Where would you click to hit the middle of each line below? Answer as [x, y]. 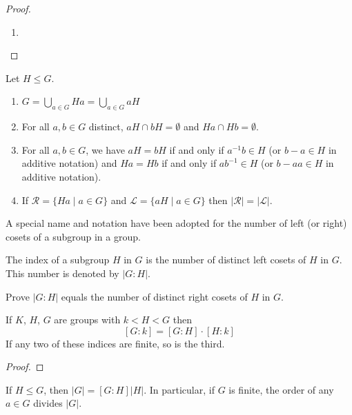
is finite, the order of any [281, 389]
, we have [105, 149]
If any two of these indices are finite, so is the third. [115, 343]
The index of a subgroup [58, 260]
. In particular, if [179, 389]
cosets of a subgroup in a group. [73, 236]
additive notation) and [69, 163]
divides [48, 403]
